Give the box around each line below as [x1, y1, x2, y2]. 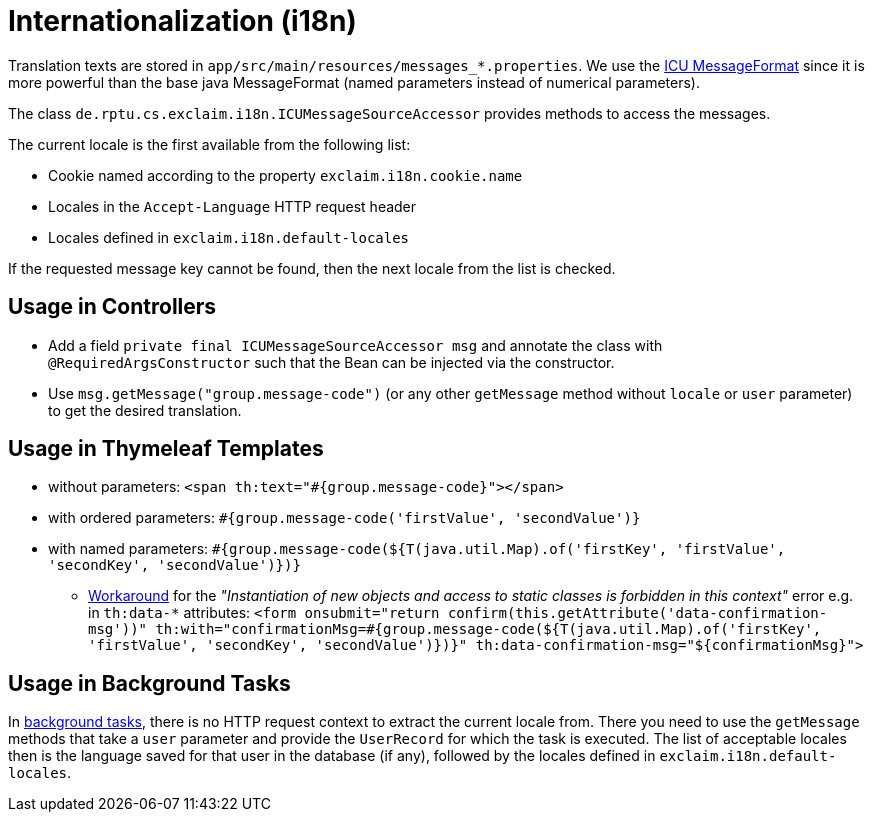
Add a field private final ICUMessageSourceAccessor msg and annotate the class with [48, 336, 663, 354]
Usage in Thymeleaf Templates [8, 436, 324, 462]
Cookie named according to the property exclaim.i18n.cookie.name [48, 166, 523, 184]
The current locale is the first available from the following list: [8, 135, 411, 153]
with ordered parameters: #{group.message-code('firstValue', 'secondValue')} [48, 509, 641, 527]
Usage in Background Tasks [8, 670, 291, 696]
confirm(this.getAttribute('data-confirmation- [447, 605, 828, 622]
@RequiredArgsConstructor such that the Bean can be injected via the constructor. [48, 353, 615, 371]
